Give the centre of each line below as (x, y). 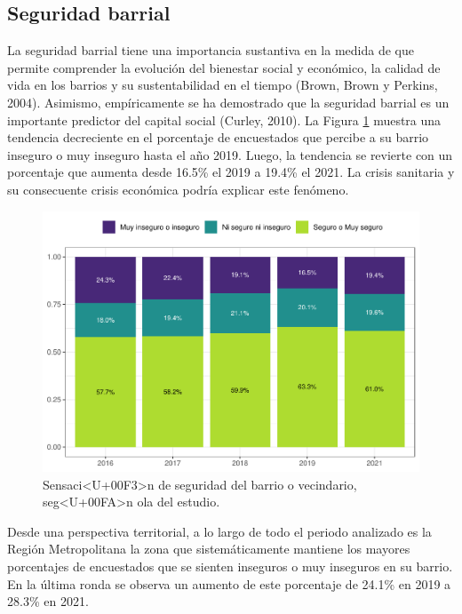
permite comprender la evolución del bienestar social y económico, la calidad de (224, 67)
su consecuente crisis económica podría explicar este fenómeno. (178, 189)
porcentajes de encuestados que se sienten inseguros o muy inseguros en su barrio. (230, 566)
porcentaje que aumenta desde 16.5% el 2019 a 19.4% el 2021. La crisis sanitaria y (231, 172)
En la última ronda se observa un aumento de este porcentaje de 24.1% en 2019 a (229, 583)
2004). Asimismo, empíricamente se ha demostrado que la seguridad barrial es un (228, 102)
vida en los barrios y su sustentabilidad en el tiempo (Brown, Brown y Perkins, (223, 85)
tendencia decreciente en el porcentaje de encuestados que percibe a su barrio (218, 137)
